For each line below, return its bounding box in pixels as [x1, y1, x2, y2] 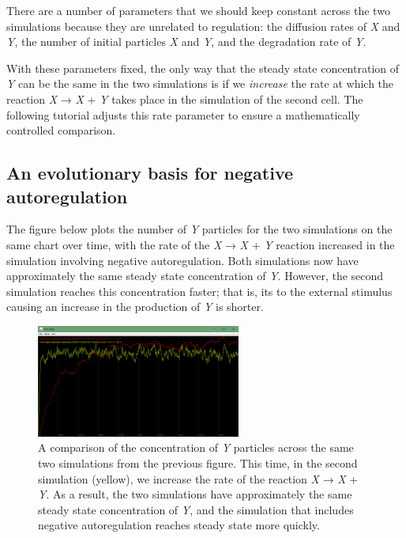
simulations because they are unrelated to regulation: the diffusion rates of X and [6, 17, 400, 34]
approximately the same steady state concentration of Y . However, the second [6, 267, 384, 284]
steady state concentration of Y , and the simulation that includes [38, 501, 354, 517]
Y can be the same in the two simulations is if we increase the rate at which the [6, 75, 394, 92]
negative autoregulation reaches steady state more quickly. [38, 517, 320, 533]
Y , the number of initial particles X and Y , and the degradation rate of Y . [6, 33, 367, 50]
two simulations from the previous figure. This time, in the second [38, 454, 358, 471]
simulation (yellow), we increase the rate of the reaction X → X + [38, 470, 359, 487]
